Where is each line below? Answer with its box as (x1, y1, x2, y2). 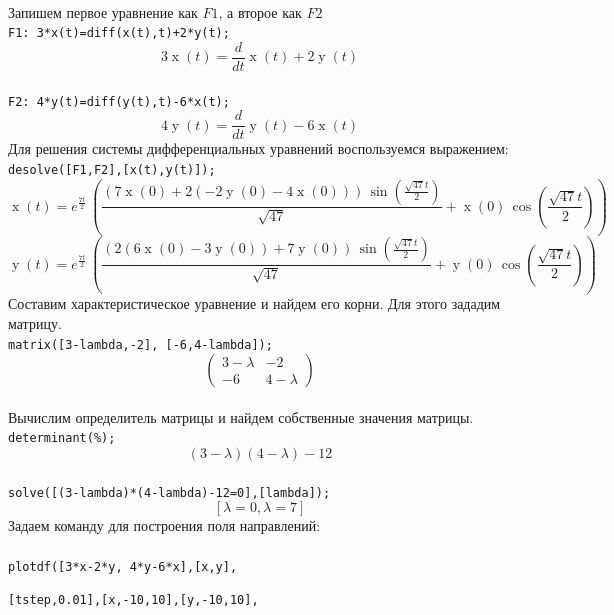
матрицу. (8, 312, 62, 333)
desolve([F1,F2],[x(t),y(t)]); (8, 162, 216, 177)
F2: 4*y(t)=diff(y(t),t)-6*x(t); (8, 94, 230, 109)
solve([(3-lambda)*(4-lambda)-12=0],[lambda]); (8, 485, 331, 500)
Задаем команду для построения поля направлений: (8, 515, 321, 536)
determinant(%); (8, 431, 116, 446)
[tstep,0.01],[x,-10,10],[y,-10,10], (8, 593, 259, 608)
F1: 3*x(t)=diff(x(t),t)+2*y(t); (8, 26, 230, 41)
